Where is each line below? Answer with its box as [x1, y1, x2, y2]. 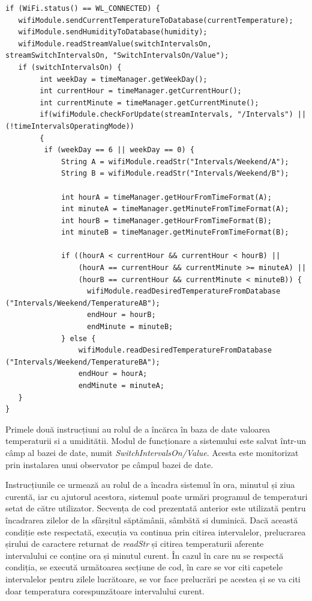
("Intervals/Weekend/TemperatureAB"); [5, 298, 160, 307]
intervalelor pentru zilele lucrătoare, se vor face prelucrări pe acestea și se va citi [5, 572, 301, 585]
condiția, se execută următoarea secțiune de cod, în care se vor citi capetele [5, 561, 283, 573]
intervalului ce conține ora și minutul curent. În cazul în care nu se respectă [5, 549, 284, 561]
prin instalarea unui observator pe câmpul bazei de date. [5, 458, 214, 470]
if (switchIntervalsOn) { [18, 63, 122, 72]
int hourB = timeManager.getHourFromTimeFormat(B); [61, 216, 272, 225]
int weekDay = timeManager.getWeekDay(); [40, 75, 208, 84]
